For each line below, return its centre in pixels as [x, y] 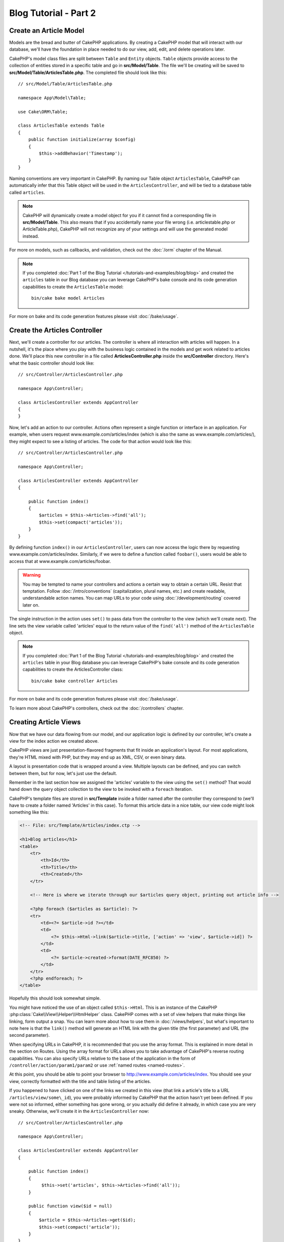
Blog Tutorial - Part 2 [53, 13]
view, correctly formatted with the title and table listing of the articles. [80, 1081]
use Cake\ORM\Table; [43, 112]
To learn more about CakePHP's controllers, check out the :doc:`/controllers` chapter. [96, 708]
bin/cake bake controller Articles [75, 681]
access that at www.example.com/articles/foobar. [60, 561]
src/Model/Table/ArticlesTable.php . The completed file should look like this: [88, 73]
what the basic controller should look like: [52, 363]
